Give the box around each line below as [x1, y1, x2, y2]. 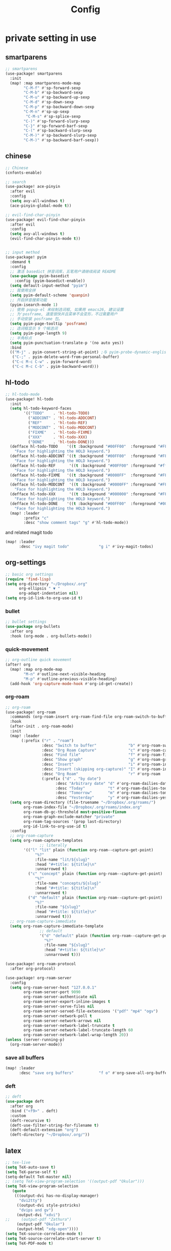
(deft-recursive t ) [10, 1118, 51, 1123]
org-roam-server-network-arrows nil [23, 1018, 101, 1023]
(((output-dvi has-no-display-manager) [14, 1193, 99, 1198]
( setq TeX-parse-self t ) [5, 1169, 58, 1175]
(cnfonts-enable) [5, 170, 42, 175]
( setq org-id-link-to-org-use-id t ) [5, 596, 83, 601]
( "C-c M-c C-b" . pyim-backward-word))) [12, 364, 99, 369]
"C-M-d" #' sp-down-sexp [23, 100, 74, 105]
